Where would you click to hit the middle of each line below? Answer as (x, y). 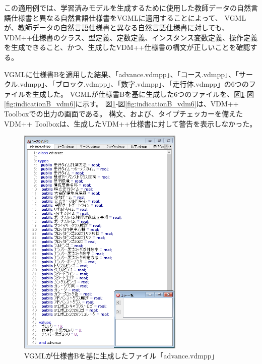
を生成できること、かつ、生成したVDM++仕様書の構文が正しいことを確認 (127, 47)
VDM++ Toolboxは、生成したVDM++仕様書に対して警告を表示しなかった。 (130, 123)
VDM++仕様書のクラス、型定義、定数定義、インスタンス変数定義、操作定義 (131, 37)
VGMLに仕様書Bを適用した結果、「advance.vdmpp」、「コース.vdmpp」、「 (122, 74)
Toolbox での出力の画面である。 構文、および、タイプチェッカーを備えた (123, 113)
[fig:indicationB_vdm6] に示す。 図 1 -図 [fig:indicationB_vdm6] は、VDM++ (121, 104)
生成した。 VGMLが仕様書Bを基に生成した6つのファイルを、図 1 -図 (143, 94)
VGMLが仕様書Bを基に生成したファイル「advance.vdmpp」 (121, 355)
